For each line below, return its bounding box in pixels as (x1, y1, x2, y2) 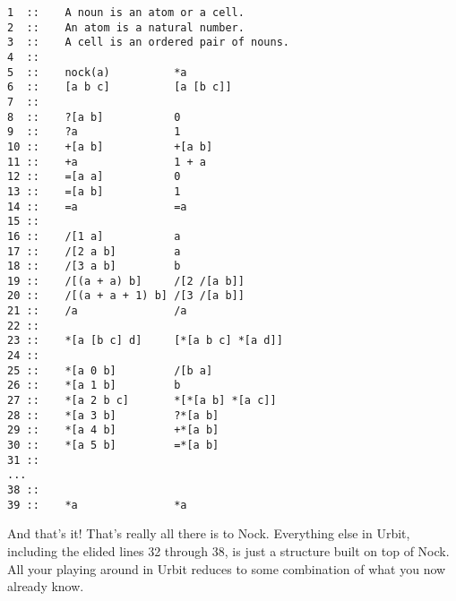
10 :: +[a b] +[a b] (7, 140, 213, 153)
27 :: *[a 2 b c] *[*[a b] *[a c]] (7, 394, 277, 408)
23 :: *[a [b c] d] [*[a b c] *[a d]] (7, 334, 283, 348)
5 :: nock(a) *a (7, 65, 187, 79)
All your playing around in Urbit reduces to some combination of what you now (7, 559, 446, 578)
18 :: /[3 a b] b (7, 260, 181, 273)
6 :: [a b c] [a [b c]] (7, 81, 232, 94)
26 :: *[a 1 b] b (7, 379, 181, 392)
